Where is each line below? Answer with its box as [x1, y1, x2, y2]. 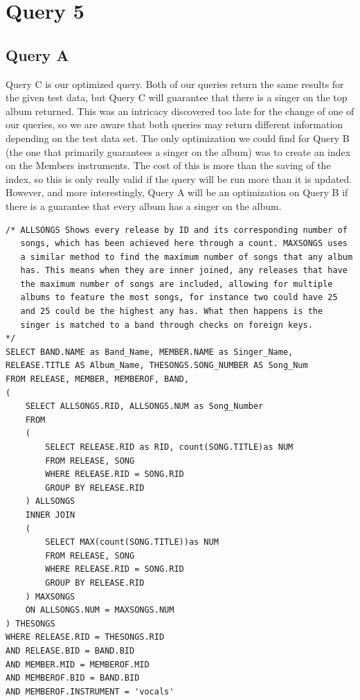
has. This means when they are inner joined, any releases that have [20, 265, 348, 276]
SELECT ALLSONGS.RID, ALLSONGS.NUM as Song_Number [25, 401, 264, 412]
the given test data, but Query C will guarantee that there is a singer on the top [6, 90, 348, 105]
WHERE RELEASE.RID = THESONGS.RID [6, 632, 165, 642]
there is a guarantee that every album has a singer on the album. [6, 198, 282, 213]
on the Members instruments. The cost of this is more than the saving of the [6, 158, 331, 173]
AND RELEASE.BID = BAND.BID [6, 645, 135, 656]
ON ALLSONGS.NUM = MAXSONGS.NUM [25, 605, 174, 615]
